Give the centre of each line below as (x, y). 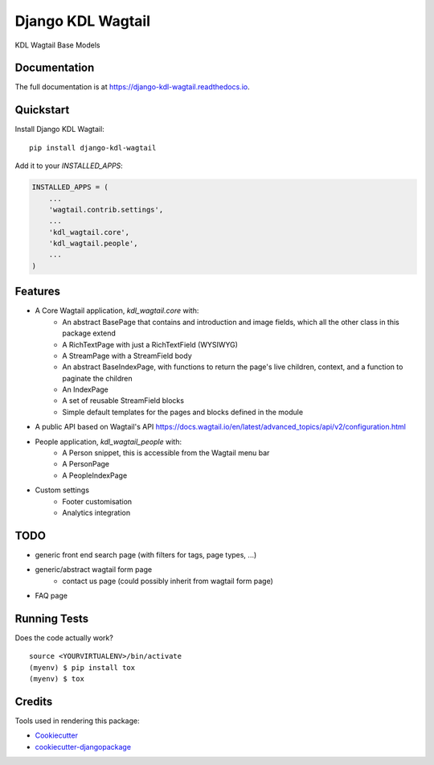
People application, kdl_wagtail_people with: (108, 442)
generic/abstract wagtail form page (94, 570)
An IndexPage (85, 389)
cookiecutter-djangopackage (83, 746)
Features (37, 292)
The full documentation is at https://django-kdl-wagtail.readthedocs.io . (132, 87)
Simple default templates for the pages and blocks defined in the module (183, 412)
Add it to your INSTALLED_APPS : (69, 166)
